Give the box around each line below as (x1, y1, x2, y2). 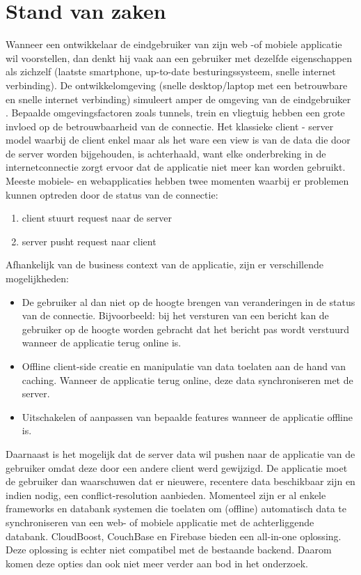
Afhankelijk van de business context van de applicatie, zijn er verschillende (6, 257, 323, 272)
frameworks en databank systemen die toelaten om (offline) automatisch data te (6, 501, 346, 516)
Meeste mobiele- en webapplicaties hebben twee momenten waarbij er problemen (6, 174, 349, 188)
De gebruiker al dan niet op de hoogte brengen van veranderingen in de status (22, 294, 355, 309)
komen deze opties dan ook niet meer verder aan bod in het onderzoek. (6, 555, 308, 570)
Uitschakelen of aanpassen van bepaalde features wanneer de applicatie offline (22, 409, 353, 424)
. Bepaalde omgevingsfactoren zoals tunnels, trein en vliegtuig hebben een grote (6, 105, 345, 120)
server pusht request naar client (22, 233, 157, 248)
